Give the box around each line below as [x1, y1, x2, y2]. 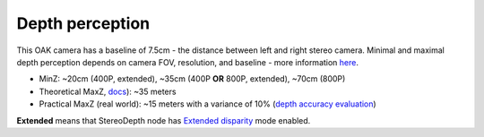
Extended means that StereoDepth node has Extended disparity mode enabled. [16, 115, 311, 125]
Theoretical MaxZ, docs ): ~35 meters [39, 86, 177, 97]
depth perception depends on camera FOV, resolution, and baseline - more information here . [16, 56, 359, 67]
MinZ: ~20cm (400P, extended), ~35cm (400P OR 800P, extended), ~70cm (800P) [39, 73, 346, 84]
